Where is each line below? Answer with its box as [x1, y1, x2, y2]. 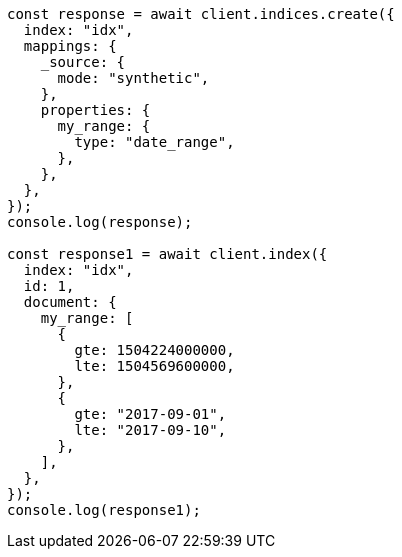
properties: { [40, 102, 151, 118]
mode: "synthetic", [57, 70, 210, 86]
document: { [23, 294, 117, 310]
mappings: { [23, 38, 117, 54]
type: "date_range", [74, 134, 235, 150]
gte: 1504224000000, [74, 342, 235, 358]
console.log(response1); [7, 502, 201, 518]
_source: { [40, 54, 126, 70]
